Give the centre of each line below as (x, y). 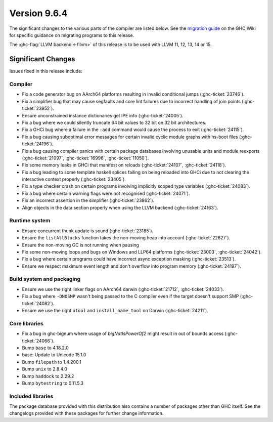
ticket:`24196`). (38, 144)
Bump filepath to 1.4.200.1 (52, 362)
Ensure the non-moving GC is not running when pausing (80, 245)
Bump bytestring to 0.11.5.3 (53, 383)
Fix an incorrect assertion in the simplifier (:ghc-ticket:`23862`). (88, 200)
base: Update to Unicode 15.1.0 (54, 355)
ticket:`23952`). (38, 108)
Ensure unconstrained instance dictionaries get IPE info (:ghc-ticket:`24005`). (103, 115)
